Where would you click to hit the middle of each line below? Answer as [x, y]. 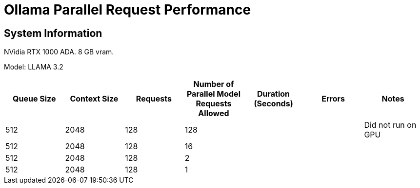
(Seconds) [273, 104]
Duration [273, 94]
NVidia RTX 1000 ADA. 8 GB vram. [59, 52]
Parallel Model [213, 94]
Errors [333, 99]
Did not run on [390, 125]
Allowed [214, 113]
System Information [53, 33]
